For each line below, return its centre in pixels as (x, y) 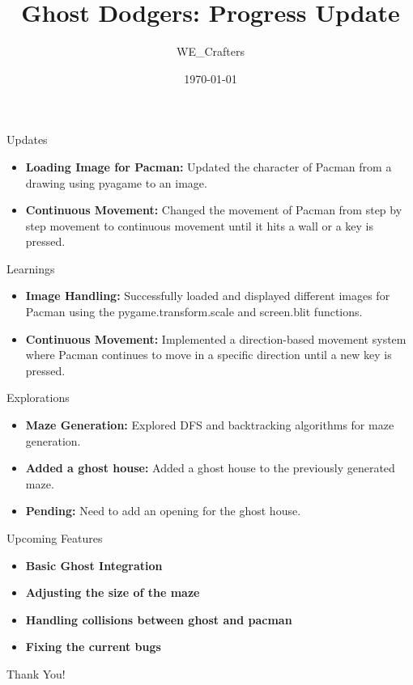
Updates (27, 140)
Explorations (38, 397)
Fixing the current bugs (93, 647)
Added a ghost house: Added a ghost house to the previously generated (210, 468)
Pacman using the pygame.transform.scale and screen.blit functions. (194, 312)
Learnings (31, 268)
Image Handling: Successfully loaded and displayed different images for (208, 296)
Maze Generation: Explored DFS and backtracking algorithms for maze (210, 425)
